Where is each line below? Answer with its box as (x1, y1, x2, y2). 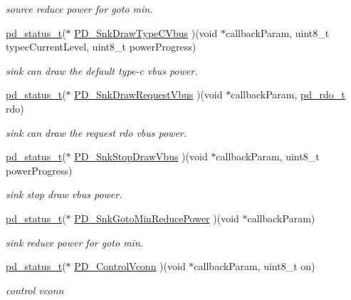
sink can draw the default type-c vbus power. (6, 63, 198, 78)
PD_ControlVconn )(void (74, 259, 186, 274)
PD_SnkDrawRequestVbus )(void (74, 87, 223, 102)
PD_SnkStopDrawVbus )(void (74, 149, 208, 164)
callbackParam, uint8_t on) (194, 259, 315, 274)
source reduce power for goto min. (6, 1, 153, 16)
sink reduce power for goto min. (6, 234, 144, 249)
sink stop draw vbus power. (6, 187, 122, 202)
